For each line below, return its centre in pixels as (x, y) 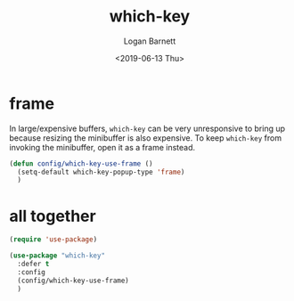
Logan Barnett (150, 41)
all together (53, 216)
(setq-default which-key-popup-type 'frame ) (101, 172)
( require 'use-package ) (53, 240)
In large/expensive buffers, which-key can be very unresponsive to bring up (147, 128)
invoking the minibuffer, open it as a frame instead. (102, 147)
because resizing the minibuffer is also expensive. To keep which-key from (146, 138)
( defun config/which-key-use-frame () (81, 163)
